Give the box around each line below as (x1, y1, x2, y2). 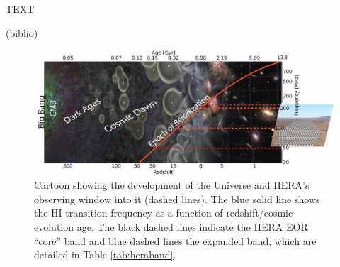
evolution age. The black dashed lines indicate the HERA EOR (34, 219, 308, 234)
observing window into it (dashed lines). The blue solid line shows (34, 191, 320, 206)
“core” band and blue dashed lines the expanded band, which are (34, 233, 317, 248)
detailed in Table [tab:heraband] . (34, 247, 176, 262)
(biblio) (6, 25, 38, 40)
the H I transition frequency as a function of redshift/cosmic (34, 205, 293, 220)
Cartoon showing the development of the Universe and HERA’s (34, 178, 310, 192)
